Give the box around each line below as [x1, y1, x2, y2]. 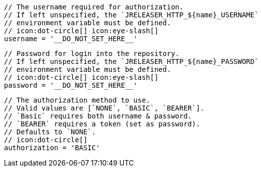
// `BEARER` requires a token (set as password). [4, 120, 201, 128]
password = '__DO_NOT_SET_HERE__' [4, 81, 138, 89]
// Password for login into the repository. [4, 50, 180, 57]
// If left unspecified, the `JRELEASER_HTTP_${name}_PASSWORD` [4, 57, 259, 65]
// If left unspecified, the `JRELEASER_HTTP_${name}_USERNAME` [4, 11, 259, 19]
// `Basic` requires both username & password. [4, 112, 192, 120]
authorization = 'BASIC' [4, 144, 100, 152]
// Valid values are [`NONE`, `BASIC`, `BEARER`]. [4, 104, 205, 112]
